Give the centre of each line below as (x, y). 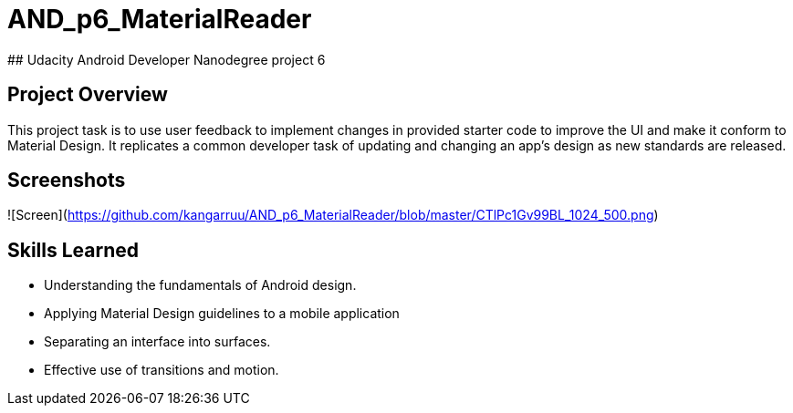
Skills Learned (73, 250)
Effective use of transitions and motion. (162, 370)
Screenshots (67, 181)
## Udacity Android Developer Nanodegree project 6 (167, 59)
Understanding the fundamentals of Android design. (200, 285)
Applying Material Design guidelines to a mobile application (222, 314)
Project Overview (88, 95)
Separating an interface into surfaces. (157, 342)
